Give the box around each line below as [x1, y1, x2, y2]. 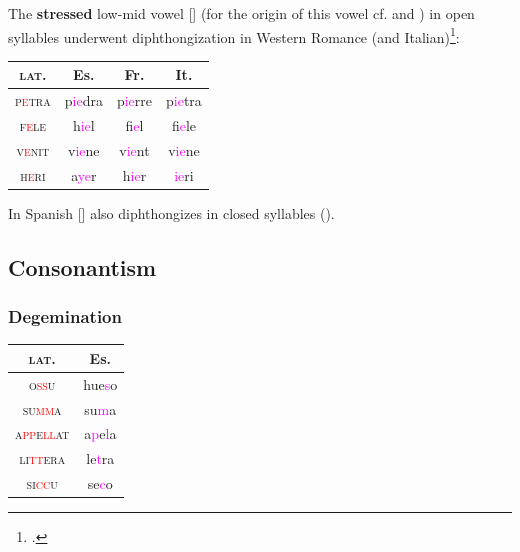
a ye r [71, 164, 97, 185]
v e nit [16, 139, 50, 160]
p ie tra [166, 90, 202, 111]
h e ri [20, 164, 46, 185]
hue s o [83, 373, 118, 394]
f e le [19, 115, 47, 136]
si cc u [26, 473, 58, 494]
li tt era [19, 448, 66, 469]
